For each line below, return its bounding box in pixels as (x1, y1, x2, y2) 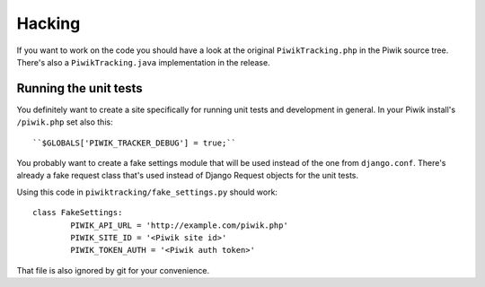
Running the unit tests (16, 81, 143, 96)
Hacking (16, 13, 81, 33)
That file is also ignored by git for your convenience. (16, 265, 210, 275)
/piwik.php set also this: (16, 117, 113, 127)
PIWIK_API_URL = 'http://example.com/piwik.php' (70, 220, 289, 230)
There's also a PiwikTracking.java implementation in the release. (16, 57, 270, 67)
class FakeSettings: (32, 207, 123, 218)
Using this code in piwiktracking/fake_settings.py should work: (16, 187, 278, 197)
